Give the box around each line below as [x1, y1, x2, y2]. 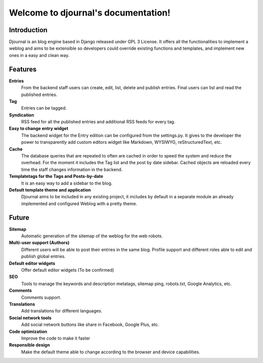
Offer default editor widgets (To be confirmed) [21, 267, 114, 273]
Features [9, 65, 37, 73]
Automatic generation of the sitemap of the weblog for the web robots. [21, 233, 163, 239]
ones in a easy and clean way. [9, 52, 70, 58]
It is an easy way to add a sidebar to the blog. [21, 180, 113, 186]
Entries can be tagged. [21, 105, 67, 111]
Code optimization [9, 328, 47, 334]
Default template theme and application [9, 187, 91, 192]
